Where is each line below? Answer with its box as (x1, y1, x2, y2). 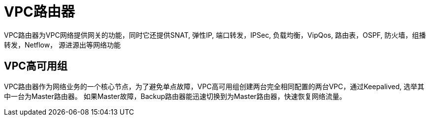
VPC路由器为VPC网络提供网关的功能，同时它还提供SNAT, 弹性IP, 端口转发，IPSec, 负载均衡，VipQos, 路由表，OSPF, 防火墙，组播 (4, 30, 426, 39)
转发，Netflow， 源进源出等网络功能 (4, 40, 121, 49)
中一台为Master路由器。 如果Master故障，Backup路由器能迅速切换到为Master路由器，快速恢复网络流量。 (4, 92, 346, 100)
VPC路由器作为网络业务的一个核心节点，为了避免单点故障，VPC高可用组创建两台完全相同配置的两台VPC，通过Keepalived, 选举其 (4, 82, 425, 91)
